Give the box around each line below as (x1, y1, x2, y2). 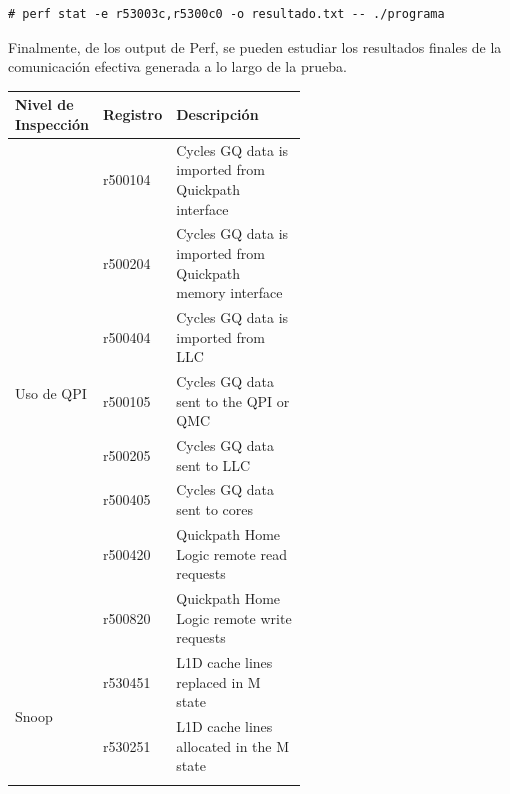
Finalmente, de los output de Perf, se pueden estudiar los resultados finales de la (8, 36, 502, 57)
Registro (102, 104, 163, 125)
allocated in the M (176, 735, 290, 756)
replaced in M (176, 671, 261, 692)
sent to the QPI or (176, 390, 290, 411)
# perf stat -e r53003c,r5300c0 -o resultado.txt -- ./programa (8, 7, 445, 21)
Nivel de (15, 94, 74, 115)
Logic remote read (176, 543, 287, 564)
